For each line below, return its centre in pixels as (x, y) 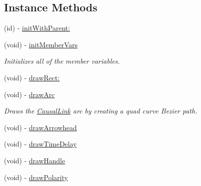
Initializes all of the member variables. (62, 61)
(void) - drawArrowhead (40, 127)
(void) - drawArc (29, 94)
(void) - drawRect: (32, 77)
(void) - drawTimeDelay (40, 144)
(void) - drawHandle (35, 160)
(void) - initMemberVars (41, 44)
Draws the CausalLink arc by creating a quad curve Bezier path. (101, 111)
